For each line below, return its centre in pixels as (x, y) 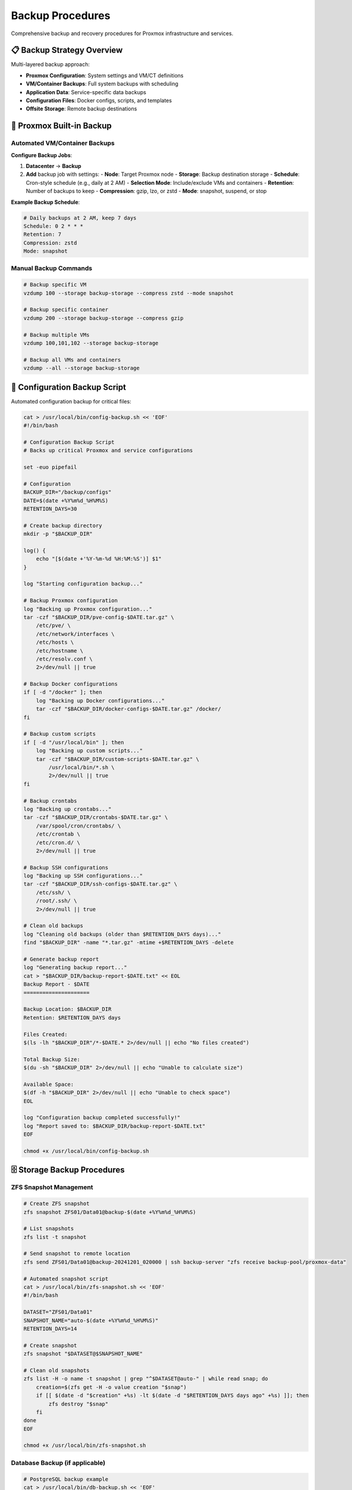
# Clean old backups (53, 926)
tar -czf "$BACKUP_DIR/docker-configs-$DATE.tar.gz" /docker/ (128, 709)
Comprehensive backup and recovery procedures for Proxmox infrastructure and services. (122, 33)
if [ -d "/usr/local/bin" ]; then (74, 742)
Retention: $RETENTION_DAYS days (72, 1017)
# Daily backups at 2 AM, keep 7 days (80, 218)
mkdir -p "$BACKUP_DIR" (58, 534)
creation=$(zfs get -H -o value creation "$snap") (111, 1387)
